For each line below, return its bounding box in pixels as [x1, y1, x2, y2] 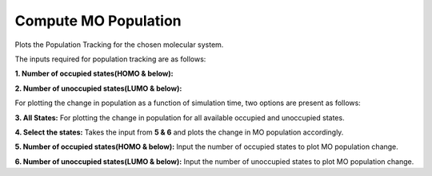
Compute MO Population [14, 12, 182, 29]
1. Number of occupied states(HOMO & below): [14, 68, 174, 79]
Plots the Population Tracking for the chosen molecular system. [14, 40, 224, 49]
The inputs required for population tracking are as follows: [14, 54, 206, 64]
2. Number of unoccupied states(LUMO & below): [14, 84, 182, 93]
